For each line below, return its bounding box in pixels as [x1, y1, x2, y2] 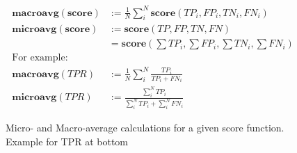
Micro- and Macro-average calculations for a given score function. [6, 120, 284, 135]
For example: [12, 53, 68, 63]
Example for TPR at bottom [6, 134, 129, 148]
